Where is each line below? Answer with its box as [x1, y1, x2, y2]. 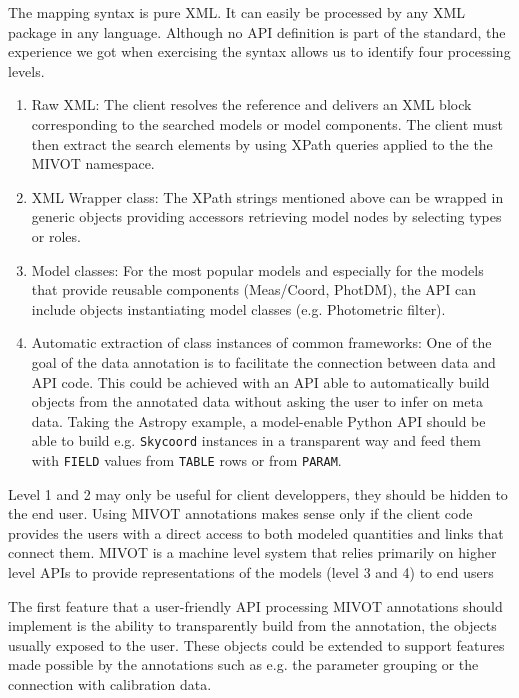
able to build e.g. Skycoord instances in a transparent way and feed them [31, 430, 481, 451]
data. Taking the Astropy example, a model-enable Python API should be [31, 410, 486, 431]
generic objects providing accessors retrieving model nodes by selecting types [31, 206, 502, 227]
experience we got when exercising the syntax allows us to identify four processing [8, 41, 511, 62]
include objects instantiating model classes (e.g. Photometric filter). [31, 298, 446, 319]
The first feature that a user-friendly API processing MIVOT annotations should [8, 595, 503, 616]
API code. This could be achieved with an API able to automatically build [31, 371, 490, 392]
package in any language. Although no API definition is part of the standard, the [8, 21, 506, 42]
